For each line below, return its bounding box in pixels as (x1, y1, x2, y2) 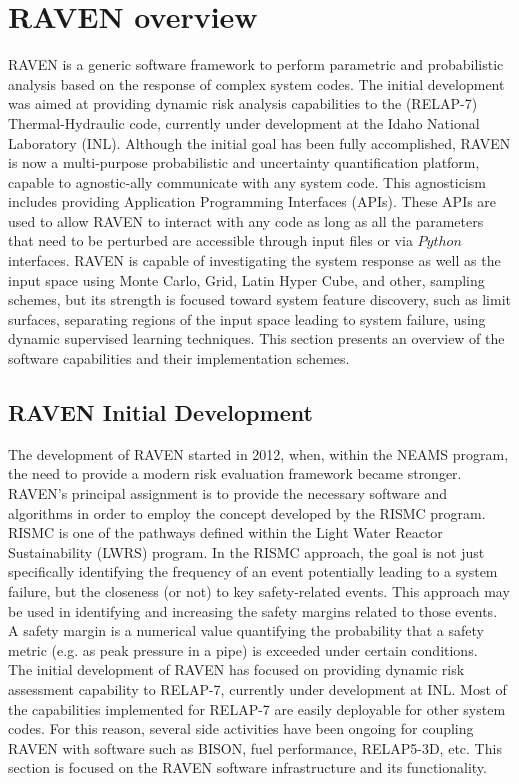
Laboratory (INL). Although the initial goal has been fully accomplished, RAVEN (8, 132, 511, 153)
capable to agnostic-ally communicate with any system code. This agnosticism (8, 171, 486, 192)
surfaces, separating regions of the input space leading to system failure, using (8, 308, 486, 329)
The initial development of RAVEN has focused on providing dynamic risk (8, 659, 465, 680)
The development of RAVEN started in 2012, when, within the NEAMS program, (8, 443, 509, 464)
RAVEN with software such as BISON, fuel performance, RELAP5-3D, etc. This (8, 737, 502, 758)
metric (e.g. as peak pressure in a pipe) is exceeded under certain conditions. (8, 639, 478, 660)
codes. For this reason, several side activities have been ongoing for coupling (8, 718, 474, 739)
